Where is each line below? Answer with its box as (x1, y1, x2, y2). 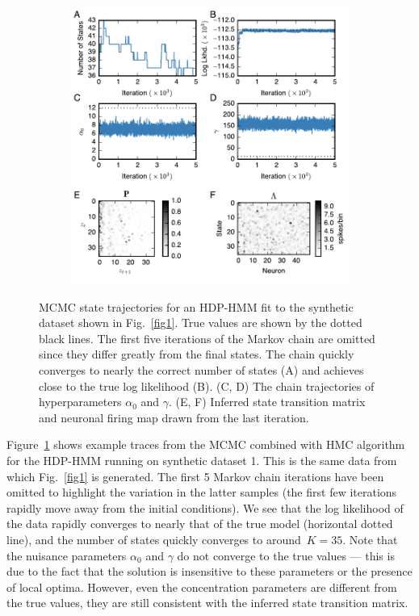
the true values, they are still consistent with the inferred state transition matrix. (6, 594, 409, 611)
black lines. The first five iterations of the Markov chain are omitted (39, 329, 375, 346)
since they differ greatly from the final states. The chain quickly (39, 346, 354, 362)
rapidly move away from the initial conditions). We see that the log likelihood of (6, 499, 404, 516)
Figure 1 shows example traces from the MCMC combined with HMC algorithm (6, 436, 405, 453)
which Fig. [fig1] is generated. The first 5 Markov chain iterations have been (6, 467, 384, 484)
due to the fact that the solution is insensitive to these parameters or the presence (6, 563, 413, 580)
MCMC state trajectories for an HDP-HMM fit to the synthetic (39, 298, 354, 315)
